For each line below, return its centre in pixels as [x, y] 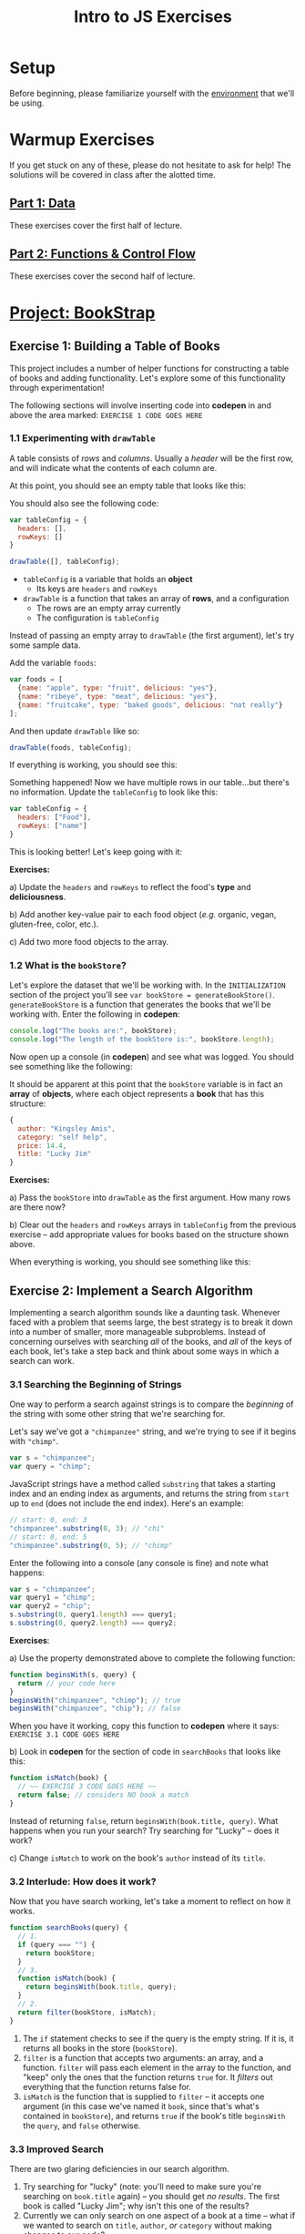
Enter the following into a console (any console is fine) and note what [139, 1563]
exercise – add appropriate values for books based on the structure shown [149, 1235]
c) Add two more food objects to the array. [89, 941]
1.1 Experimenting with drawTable [83, 438]
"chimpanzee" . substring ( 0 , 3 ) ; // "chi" [87, 1528]
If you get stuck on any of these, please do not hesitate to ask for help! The [150, 165]
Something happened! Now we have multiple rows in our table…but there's [149, 783]
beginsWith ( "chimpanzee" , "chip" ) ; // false [95, 1709]
